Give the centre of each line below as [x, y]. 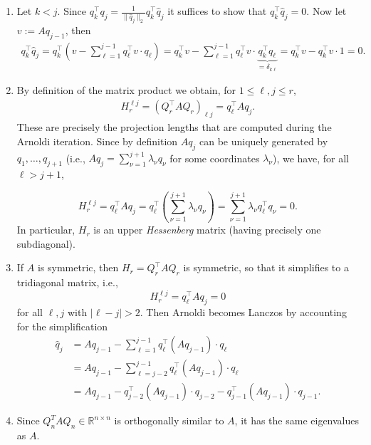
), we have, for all [310, 158]
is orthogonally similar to [169, 420]
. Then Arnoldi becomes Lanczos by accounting [243, 312]
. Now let [326, 11]
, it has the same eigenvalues [297, 420]
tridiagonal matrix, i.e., [67, 282]
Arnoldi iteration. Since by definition [97, 141]
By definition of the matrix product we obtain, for [126, 90]
